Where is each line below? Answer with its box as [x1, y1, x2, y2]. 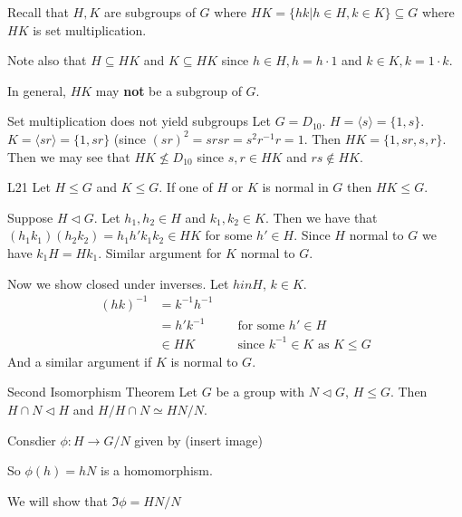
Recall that [7, 3, 69, 21]
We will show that [7, 491, 108, 510]
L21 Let [7, 177, 51, 196]
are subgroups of [103, 3, 196, 21]
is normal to [170, 351, 238, 370]
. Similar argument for [98, 243, 222, 262]
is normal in [262, 177, 329, 196]
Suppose [7, 207, 53, 226]
